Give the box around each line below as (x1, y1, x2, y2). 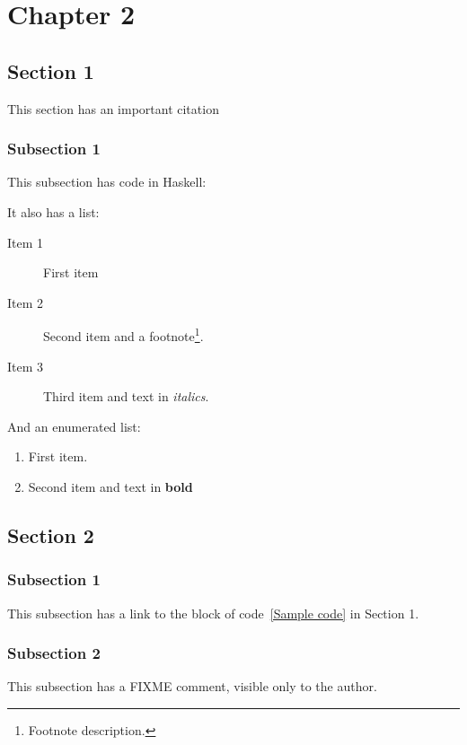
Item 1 (7, 232, 44, 251)
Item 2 (7, 293, 44, 311)
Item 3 (7, 356, 44, 375)
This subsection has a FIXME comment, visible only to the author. (7, 677, 377, 696)
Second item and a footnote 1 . (43, 324, 204, 346)
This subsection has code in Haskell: (7, 172, 207, 191)
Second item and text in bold (28, 477, 193, 495)
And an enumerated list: (7, 416, 141, 435)
